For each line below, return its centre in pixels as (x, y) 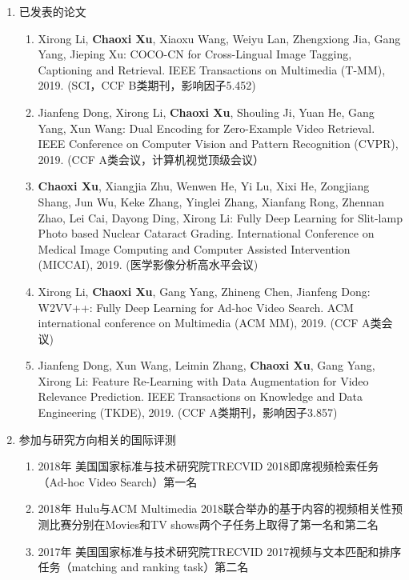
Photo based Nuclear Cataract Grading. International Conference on (206, 233)
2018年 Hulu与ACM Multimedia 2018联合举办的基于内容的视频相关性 (215, 508)
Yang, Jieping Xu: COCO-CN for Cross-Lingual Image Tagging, (195, 54)
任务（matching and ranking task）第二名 (143, 567)
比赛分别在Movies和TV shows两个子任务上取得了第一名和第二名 (214, 524)
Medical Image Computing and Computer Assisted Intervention (194, 248)
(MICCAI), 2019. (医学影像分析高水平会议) (148, 264)
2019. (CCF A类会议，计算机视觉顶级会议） (151, 159)
